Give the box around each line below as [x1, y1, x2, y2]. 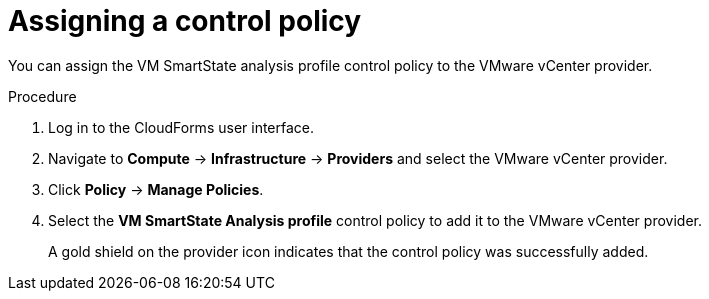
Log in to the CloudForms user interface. [48, 118, 315, 136]
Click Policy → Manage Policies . [48, 180, 264, 198]
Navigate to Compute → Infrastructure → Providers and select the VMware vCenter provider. [48, 149, 668, 167]
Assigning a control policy [8, 4, 362, 38]
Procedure [8, 87, 77, 105]
